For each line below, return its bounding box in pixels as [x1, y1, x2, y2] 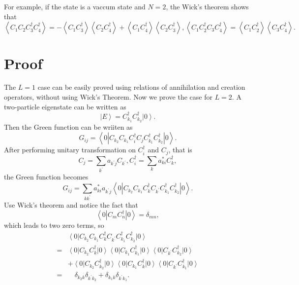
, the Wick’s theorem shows [166, 1, 249, 11]
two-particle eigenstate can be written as [4, 101, 126, 111]
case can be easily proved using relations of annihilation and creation [37, 82, 245, 92]
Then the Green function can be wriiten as [4, 121, 133, 132]
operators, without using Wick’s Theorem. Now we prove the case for [4, 91, 212, 102]
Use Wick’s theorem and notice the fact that [4, 199, 138, 210]
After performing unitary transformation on [4, 144, 136, 155]
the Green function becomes [4, 172, 89, 182]
